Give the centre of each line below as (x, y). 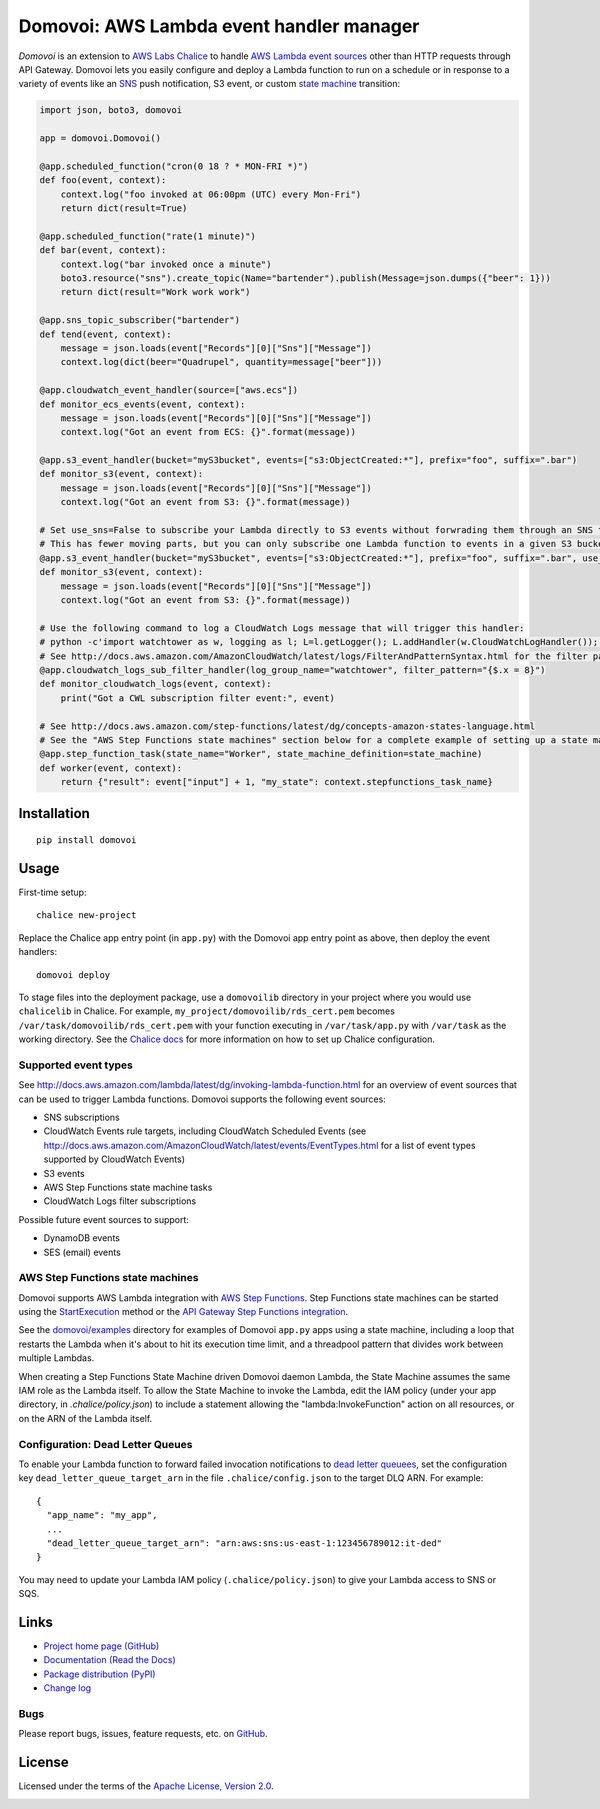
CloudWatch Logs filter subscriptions (120, 1201)
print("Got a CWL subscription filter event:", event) (197, 698)
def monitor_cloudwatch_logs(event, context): (155, 684)
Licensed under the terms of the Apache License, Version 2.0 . (146, 1786)
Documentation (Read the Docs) (110, 1660)
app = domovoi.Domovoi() (100, 138)
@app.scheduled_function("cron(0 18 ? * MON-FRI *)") (174, 166)
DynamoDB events (81, 1238)
